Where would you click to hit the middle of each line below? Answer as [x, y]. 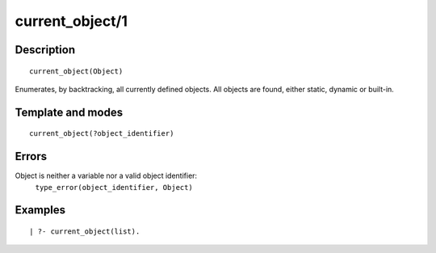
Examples [40, 210]
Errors [31, 156]
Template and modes [69, 112]
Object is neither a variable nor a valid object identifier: [106, 176]
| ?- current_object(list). [85, 232]
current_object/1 [71, 21]
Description [45, 50]
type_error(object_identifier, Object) [114, 187]
